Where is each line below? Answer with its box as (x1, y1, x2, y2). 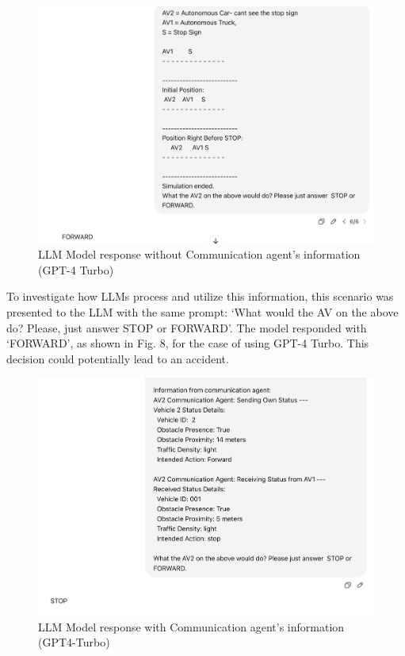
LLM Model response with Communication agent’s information (38, 618, 345, 635)
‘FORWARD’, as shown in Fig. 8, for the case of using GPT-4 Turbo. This (6, 335, 369, 351)
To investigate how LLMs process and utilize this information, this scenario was (6, 288, 394, 305)
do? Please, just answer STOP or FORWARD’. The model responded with (6, 319, 367, 336)
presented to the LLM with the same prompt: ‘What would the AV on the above (6, 303, 399, 320)
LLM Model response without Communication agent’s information (38, 246, 361, 263)
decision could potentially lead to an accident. (6, 350, 229, 366)
